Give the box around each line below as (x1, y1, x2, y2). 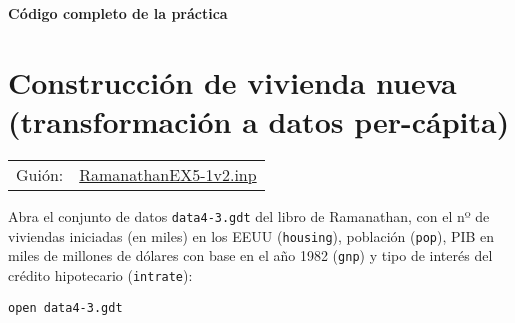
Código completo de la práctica (8, 3, 228, 23)
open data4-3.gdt (8, 300, 123, 315)
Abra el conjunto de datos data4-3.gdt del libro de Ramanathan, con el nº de (8, 205, 490, 226)
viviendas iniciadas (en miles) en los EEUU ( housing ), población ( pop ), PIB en (8, 225, 495, 246)
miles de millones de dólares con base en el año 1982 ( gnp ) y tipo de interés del (8, 245, 493, 266)
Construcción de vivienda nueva (8, 61, 457, 102)
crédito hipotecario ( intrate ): (8, 264, 193, 285)
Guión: (16, 162, 64, 186)
